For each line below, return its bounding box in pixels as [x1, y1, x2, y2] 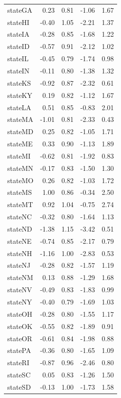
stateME [7, 139, 33, 149]
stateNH [7, 248, 32, 258]
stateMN [7, 163, 33, 173]
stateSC [7, 370, 31, 380]
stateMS [7, 187, 32, 197]
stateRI [7, 357, 29, 368]
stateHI [7, 17, 30, 27]
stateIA [7, 29, 30, 39]
